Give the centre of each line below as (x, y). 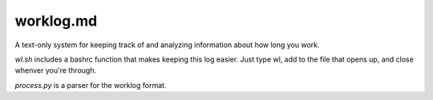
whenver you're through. (55, 70)
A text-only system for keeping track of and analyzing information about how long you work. (167, 45)
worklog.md (56, 21)
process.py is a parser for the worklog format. (91, 85)
